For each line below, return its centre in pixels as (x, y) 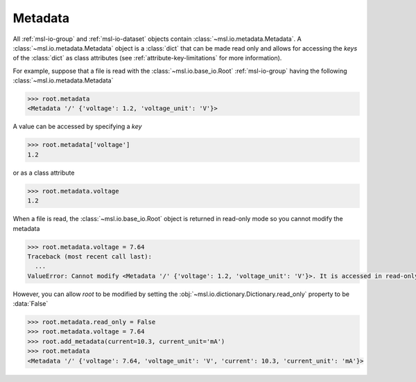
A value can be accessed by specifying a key (77, 127)
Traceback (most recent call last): (90, 256)
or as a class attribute (44, 173)
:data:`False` (31, 304)
